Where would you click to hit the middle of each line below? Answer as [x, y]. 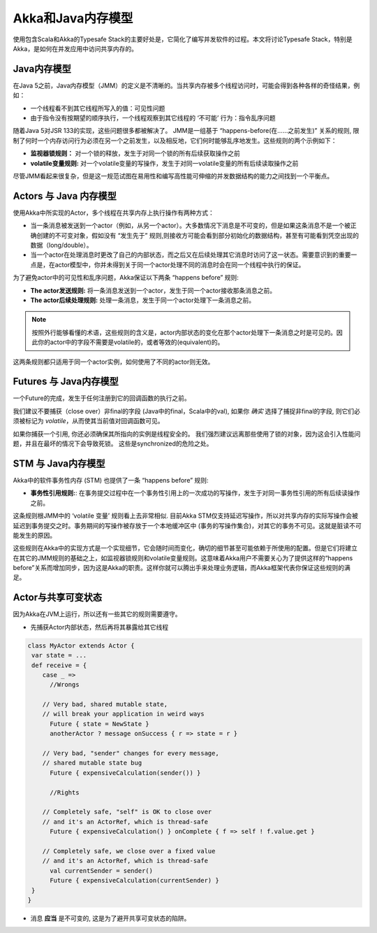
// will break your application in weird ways [124, 714]
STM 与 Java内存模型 [59, 463]
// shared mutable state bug [92, 763]
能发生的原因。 [34, 535]
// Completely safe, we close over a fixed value [129, 851]
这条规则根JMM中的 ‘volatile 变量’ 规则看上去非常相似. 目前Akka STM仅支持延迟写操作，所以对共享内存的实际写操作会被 [186, 516]
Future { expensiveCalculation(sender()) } [125, 772]
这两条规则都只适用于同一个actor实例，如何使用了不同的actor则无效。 [113, 362]
